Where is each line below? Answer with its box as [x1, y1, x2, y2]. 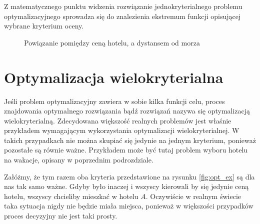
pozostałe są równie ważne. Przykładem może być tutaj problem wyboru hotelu [4, 144, 248, 155]
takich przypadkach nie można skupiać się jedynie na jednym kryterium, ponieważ [4, 134, 256, 145]
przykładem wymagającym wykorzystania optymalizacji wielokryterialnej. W [4, 125, 239, 135]
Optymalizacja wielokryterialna [4, 66, 223, 87]
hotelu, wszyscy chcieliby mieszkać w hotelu [4, 190, 138, 201]
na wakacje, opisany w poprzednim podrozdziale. [4, 154, 153, 165]
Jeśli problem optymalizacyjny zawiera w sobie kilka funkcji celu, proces [4, 95, 225, 106]
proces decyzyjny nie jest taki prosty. [4, 210, 117, 221]
